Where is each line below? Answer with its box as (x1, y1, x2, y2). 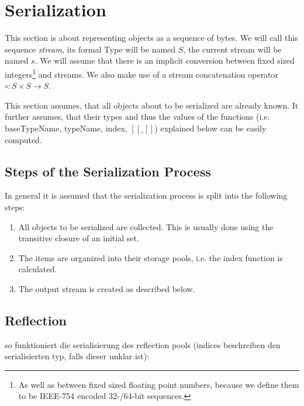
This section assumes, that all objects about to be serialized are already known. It (5, 99, 299, 111)
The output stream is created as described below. (18, 282, 195, 294)
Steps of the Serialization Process (5, 162, 211, 180)
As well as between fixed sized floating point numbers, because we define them (18, 378, 299, 390)
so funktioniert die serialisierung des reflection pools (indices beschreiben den (5, 338, 281, 351)
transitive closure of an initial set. (18, 232, 139, 244)
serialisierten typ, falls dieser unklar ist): (5, 350, 150, 362)
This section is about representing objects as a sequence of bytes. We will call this (5, 32, 298, 44)
